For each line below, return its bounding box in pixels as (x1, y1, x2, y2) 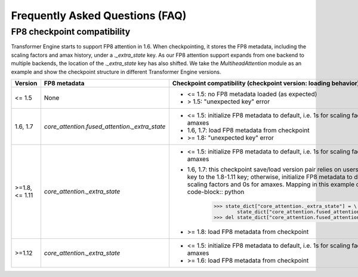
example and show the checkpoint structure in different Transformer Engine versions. (11, 68, 221, 75)
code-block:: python (187, 187, 245, 196)
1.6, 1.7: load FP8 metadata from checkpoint (187, 126, 310, 134)
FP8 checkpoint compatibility (11, 26, 131, 37)
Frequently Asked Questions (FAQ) (11, 9, 187, 22)
